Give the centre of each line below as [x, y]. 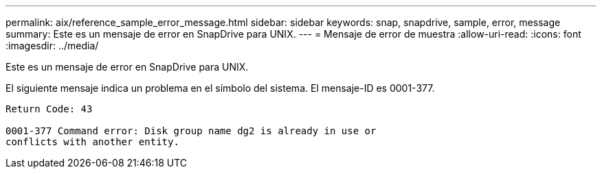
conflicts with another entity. [92, 142]
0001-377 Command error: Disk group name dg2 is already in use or [191, 131]
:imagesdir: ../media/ [52, 46]
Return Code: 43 [49, 109]
